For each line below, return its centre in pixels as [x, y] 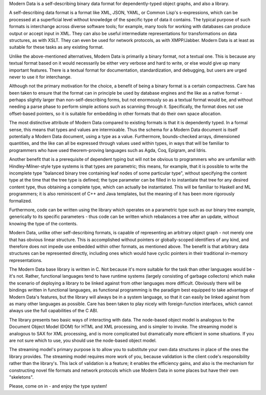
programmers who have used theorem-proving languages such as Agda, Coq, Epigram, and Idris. [108, 150]
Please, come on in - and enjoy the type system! [58, 386]
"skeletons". [21, 377]
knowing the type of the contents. [43, 223]
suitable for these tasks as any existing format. [56, 47]
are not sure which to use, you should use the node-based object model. [83, 340]
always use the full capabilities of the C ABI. [54, 311]
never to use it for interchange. [40, 77]
